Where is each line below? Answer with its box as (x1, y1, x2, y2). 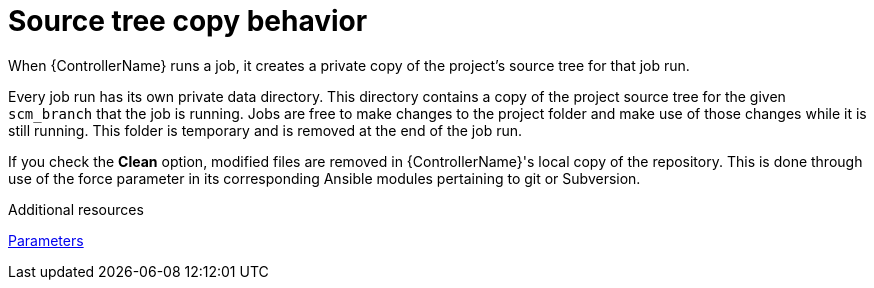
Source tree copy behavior (8, 4, 368, 38)
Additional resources (8, 200, 144, 218)
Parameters (8, 231, 84, 249)
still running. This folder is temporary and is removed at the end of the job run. (8, 121, 523, 139)
